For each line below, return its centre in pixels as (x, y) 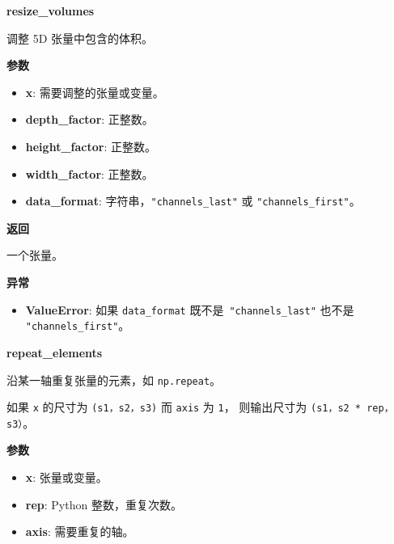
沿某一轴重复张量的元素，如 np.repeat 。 (114, 380)
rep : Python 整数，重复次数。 (104, 504)
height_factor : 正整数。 (91, 146)
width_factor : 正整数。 (89, 173)
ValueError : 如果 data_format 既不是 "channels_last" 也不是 (190, 309)
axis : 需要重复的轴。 (80, 531)
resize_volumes (51, 11)
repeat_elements (55, 352)
